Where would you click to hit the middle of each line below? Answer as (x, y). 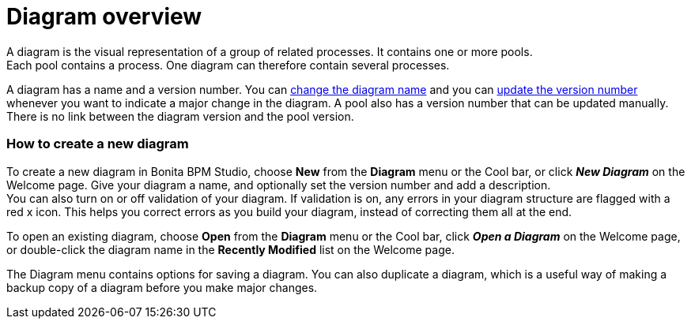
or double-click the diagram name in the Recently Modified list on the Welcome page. (230, 249)
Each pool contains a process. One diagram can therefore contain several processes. (228, 65)
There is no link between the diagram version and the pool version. (180, 116)
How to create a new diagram (98, 144)
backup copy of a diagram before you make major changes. (162, 287)
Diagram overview (104, 17)
